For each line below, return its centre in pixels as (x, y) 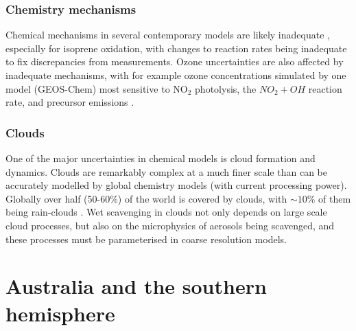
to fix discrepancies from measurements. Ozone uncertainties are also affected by (175, 61)
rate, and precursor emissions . (70, 102)
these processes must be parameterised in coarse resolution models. (146, 239)
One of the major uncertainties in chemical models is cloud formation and (161, 158)
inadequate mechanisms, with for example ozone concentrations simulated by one (176, 75)
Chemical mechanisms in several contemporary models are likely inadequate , (168, 35)
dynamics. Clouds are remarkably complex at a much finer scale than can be (166, 171)
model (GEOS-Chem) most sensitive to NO (97, 88)
